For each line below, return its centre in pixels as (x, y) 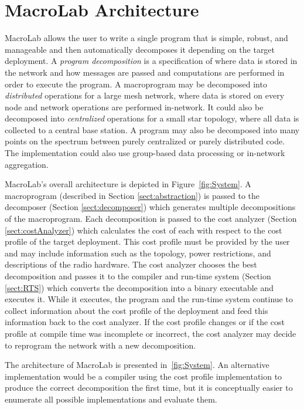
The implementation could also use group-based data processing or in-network (145, 153)
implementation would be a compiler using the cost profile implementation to (144, 376)
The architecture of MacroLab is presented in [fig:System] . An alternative (137, 365)
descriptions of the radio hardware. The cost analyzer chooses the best (131, 264)
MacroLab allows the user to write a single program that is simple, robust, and (146, 38)
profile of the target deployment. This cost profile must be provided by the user (147, 241)
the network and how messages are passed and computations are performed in (145, 72)
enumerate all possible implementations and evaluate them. (111, 399)
